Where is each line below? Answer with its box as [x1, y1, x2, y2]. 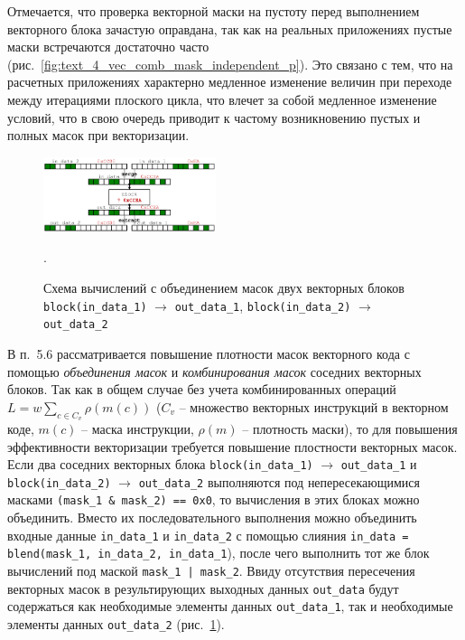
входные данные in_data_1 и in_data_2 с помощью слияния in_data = [7, 525, 409, 544]
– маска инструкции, [81, 419, 194, 438]
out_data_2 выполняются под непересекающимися [138, 472, 420, 491]
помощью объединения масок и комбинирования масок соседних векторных [7, 362, 422, 381]
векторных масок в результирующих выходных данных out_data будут [7, 579, 399, 598]
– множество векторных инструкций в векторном [179, 397, 449, 416]
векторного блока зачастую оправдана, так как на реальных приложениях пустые [7, 19, 452, 38]
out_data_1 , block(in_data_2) [174, 296, 351, 315]
